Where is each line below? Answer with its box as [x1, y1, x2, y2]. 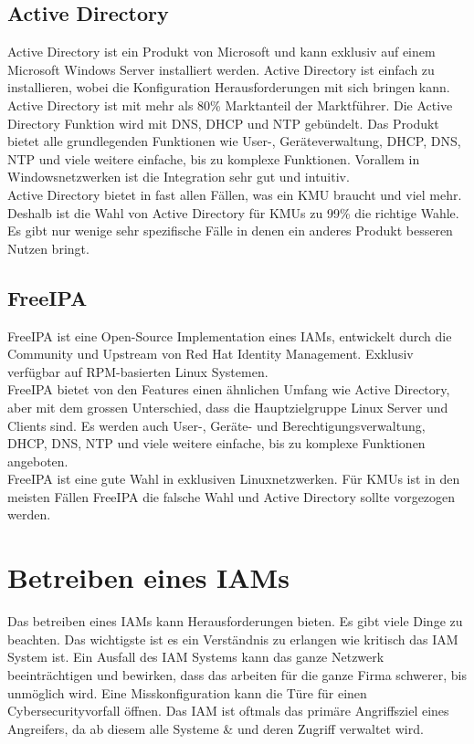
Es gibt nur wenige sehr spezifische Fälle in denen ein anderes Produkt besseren [7, 221, 453, 240]
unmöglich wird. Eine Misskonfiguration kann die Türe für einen [7, 683, 367, 702]
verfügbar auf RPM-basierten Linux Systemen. [7, 362, 269, 381]
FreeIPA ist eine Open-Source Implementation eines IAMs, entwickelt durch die [7, 326, 452, 345]
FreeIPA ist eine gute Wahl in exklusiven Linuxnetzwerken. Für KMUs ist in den [7, 469, 460, 488]
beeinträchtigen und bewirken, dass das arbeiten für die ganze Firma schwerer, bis [7, 665, 467, 684]
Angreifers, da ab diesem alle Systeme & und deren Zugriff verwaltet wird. [7, 718, 424, 738]
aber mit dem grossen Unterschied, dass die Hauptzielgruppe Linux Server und [7, 397, 448, 416]
